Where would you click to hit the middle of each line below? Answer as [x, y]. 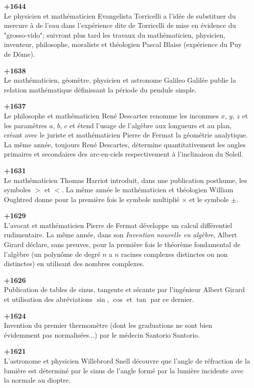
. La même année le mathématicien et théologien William [147, 190]
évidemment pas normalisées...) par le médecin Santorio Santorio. [102, 334]
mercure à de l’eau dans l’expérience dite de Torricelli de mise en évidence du [120, 25]
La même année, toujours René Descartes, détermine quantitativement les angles [125, 144]
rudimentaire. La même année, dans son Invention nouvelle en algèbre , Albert [121, 235]
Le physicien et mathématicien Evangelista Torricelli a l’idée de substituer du [120, 15]
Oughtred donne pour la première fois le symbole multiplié [92, 199]
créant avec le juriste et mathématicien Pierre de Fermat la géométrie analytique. [126, 135]
